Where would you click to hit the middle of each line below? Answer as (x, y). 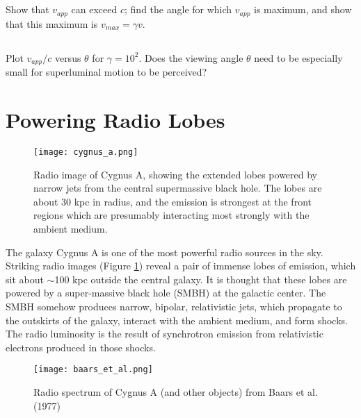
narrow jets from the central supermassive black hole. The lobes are (178, 188)
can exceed (94, 9)
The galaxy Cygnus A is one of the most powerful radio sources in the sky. (165, 252)
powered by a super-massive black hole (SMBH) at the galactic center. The (166, 293)
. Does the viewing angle (191, 57)
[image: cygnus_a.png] (86, 152)
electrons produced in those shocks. (81, 347)
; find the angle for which (178, 9)
